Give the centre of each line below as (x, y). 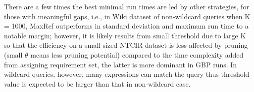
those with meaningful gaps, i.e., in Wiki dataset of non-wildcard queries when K (127, 16)
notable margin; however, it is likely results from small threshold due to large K (125, 35)
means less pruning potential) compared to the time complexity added (137, 54)
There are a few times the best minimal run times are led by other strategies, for (127, 6)
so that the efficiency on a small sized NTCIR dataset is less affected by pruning (126, 45)
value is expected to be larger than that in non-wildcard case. (97, 83)
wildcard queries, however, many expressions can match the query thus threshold (127, 74)
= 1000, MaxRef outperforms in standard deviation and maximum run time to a (126, 26)
